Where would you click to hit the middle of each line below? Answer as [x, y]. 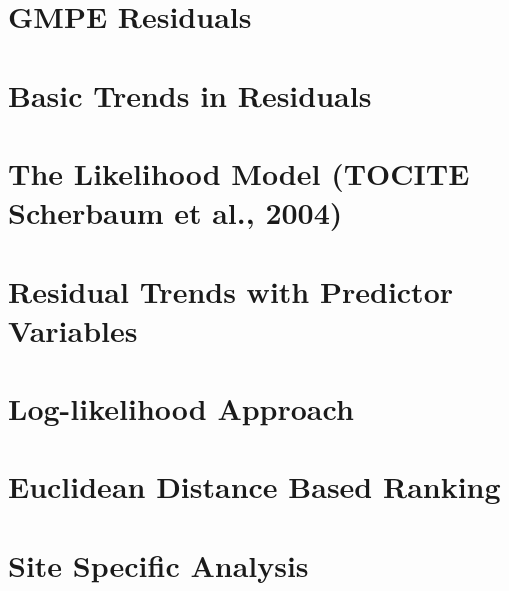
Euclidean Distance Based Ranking [254, 486]
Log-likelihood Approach [181, 408]
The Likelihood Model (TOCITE [239, 172]
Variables [73, 329]
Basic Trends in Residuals [190, 94]
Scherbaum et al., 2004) [175, 212]
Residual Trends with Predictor [231, 290]
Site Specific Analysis [158, 564]
